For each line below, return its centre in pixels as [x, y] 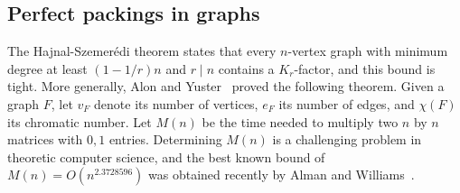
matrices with [45, 139]
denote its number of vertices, [176, 103]
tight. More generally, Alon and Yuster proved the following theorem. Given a [226, 86]
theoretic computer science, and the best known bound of [166, 156]
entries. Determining [165, 139]
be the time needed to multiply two [300, 121]
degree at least [47, 68]
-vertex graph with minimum [368, 51]
